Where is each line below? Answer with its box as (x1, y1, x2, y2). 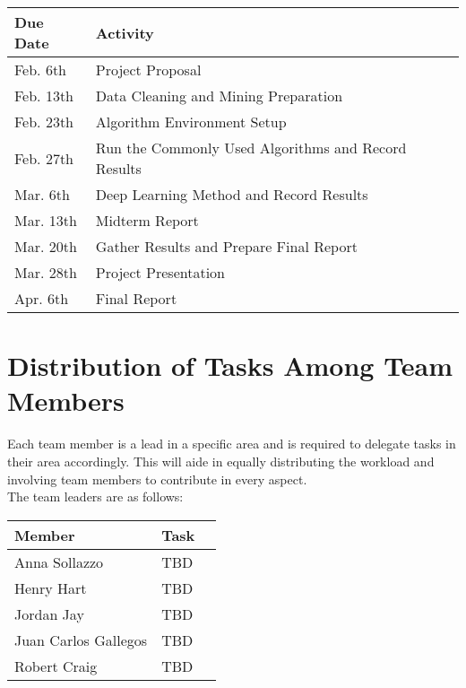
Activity (95, 22, 154, 43)
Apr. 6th (14, 288, 69, 309)
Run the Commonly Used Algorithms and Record (95, 137, 407, 158)
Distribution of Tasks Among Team (7, 347, 453, 384)
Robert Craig (14, 655, 98, 676)
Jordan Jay (14, 603, 84, 624)
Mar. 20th (14, 236, 77, 257)
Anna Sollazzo (14, 551, 104, 572)
